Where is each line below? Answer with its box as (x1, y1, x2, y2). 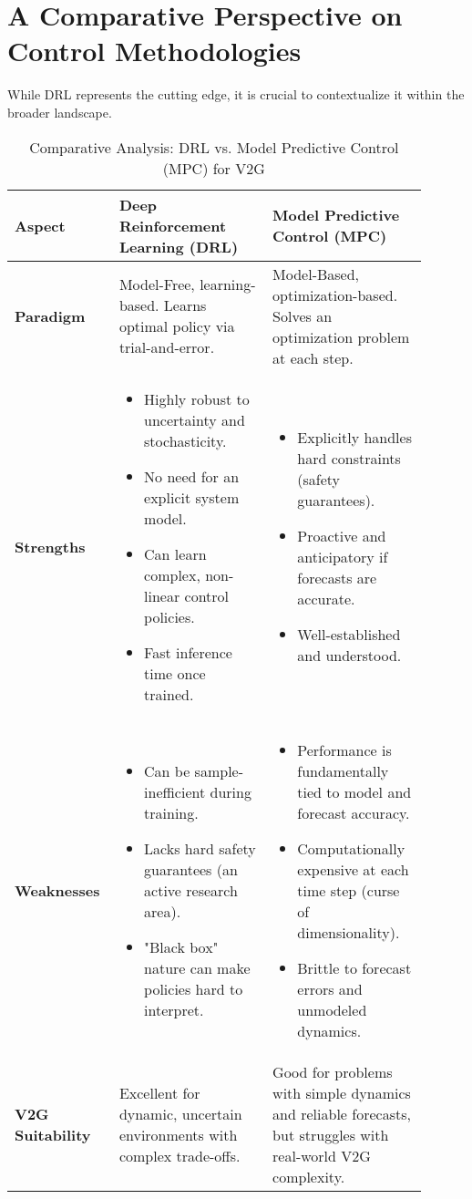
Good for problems (272, 1060, 393, 1082)
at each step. (272, 346, 354, 368)
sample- (194, 760, 244, 781)
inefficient (144, 780, 206, 802)
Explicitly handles (297, 427, 412, 448)
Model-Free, (118, 274, 195, 295)
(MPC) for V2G (162, 157, 265, 179)
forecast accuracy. (297, 801, 410, 823)
